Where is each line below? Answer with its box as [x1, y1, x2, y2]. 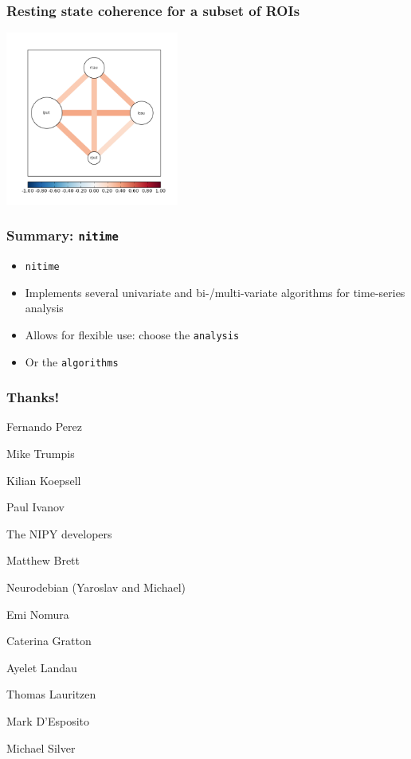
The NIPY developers [6, 525, 112, 542]
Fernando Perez [6, 418, 82, 435]
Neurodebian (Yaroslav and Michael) [6, 578, 186, 595]
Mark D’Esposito [6, 712, 90, 729]
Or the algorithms [25, 353, 119, 370]
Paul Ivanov [6, 499, 65, 515]
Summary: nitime [6, 225, 119, 245]
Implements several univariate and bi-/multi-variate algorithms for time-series [25, 284, 405, 300]
